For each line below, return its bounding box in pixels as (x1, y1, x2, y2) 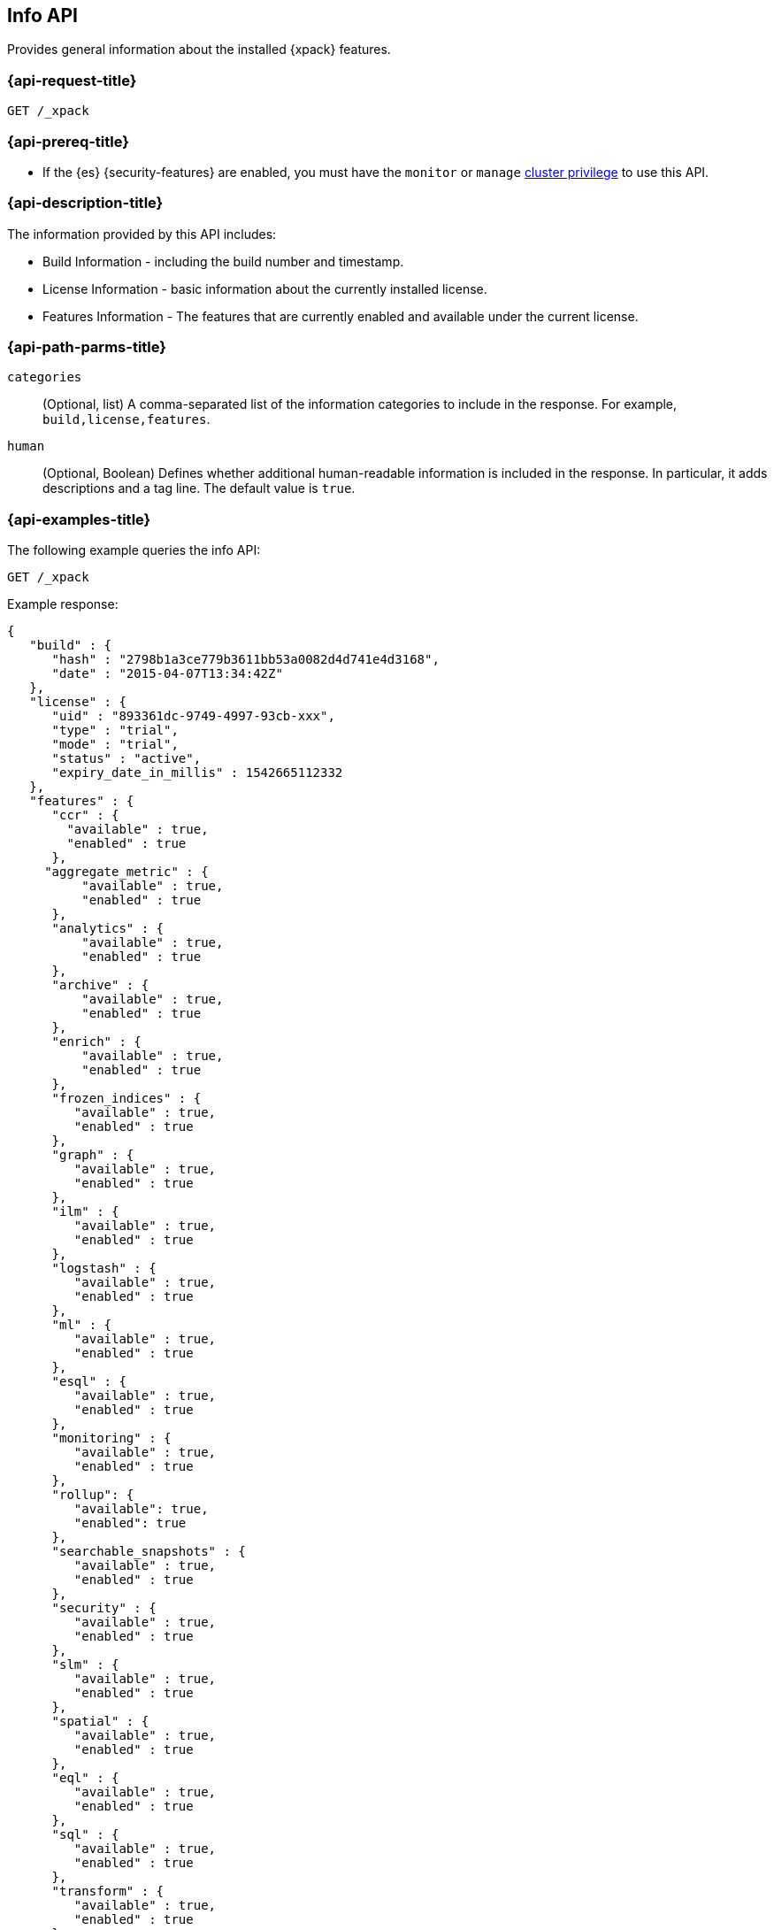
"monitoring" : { (51, 1431, 172, 1446)
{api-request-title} (7, 71, 137, 89)
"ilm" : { (51, 1204, 119, 1219)
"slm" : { (51, 1657, 119, 1672)
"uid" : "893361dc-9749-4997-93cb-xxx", (51, 709, 335, 724)
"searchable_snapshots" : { (51, 1544, 246, 1559)
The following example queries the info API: (7, 542, 261, 558)
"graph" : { (51, 1148, 134, 1163)
